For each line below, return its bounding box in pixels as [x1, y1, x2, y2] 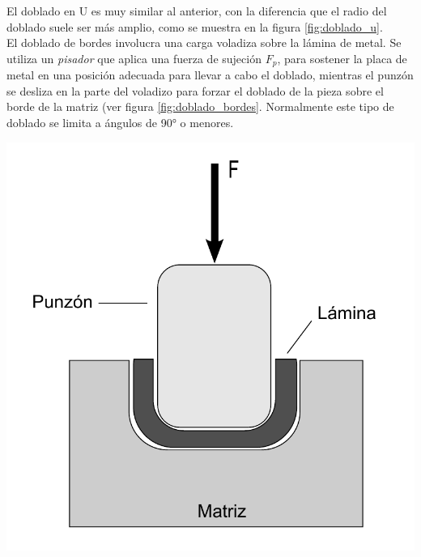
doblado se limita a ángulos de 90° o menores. [6, 114, 234, 131]
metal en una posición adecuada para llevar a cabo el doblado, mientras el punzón [6, 66, 414, 83]
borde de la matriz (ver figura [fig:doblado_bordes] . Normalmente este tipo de [6, 98, 394, 115]
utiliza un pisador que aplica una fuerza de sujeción [6, 49, 262, 66]
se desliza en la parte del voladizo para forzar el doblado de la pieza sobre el [6, 82, 384, 99]
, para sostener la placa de [277, 49, 407, 66]
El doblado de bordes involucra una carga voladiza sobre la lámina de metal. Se [6, 34, 402, 51]
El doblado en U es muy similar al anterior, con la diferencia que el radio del [6, 2, 387, 19]
